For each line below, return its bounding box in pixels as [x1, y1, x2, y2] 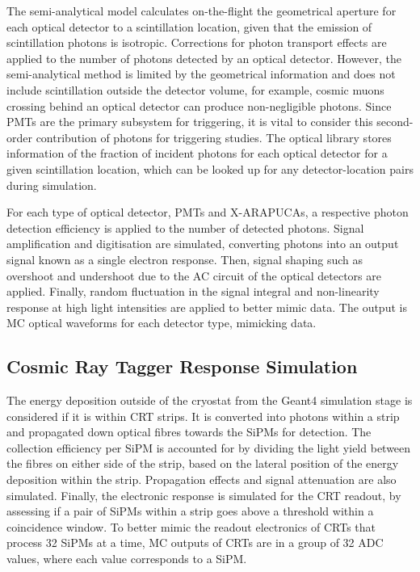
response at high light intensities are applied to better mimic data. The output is [6, 298, 407, 315]
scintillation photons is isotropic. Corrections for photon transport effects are [6, 34, 387, 51]
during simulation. [6, 176, 97, 193]
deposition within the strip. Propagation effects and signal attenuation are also [6, 471, 397, 488]
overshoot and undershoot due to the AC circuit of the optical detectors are [6, 267, 381, 284]
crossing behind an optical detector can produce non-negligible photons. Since [6, 97, 392, 114]
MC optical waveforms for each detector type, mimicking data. [6, 314, 317, 331]
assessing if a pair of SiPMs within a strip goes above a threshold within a [6, 503, 374, 519]
